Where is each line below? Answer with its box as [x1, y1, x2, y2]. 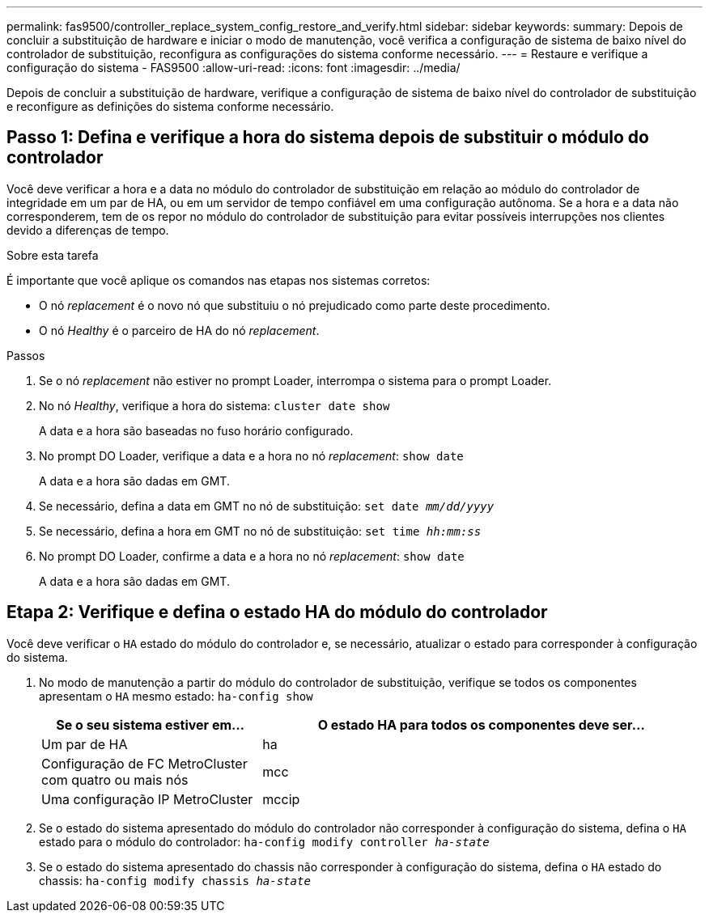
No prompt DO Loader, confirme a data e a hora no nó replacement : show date [39, 548, 465, 563]
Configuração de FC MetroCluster [41, 755, 248, 772]
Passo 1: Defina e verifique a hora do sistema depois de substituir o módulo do [6, 127, 649, 148]
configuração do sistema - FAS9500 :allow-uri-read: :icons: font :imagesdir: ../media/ [6, 61, 461, 74]
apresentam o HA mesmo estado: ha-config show [39, 688, 313, 703]
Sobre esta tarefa [6, 248, 99, 262]
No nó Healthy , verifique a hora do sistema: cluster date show [39, 398, 390, 413]
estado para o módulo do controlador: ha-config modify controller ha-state [39, 834, 490, 849]
